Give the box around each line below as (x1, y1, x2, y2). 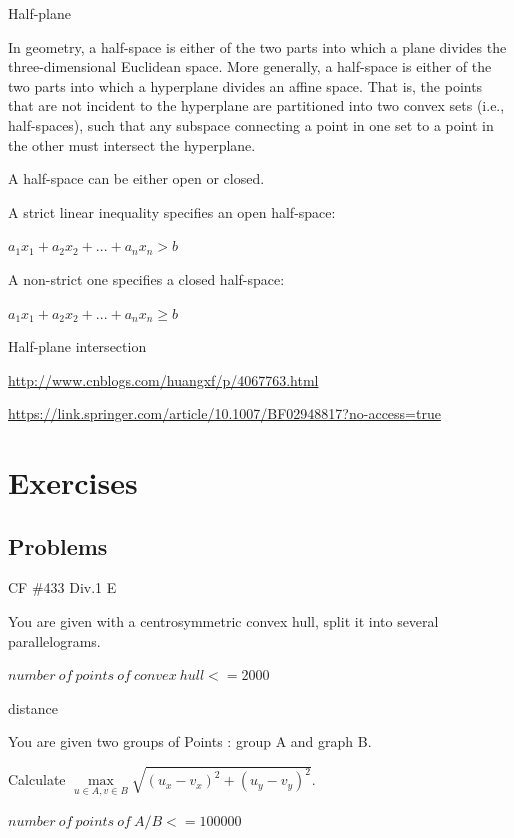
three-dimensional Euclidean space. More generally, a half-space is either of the (8, 56, 492, 77)
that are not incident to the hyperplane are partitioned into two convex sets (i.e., (8, 95, 505, 116)
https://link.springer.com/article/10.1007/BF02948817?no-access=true (8, 403, 441, 424)
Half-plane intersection (8, 336, 147, 357)
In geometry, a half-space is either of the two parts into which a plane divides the (8, 36, 507, 57)
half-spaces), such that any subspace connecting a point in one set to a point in (8, 114, 494, 135)
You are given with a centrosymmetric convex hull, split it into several (8, 611, 439, 632)
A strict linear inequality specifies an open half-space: (8, 201, 336, 222)
